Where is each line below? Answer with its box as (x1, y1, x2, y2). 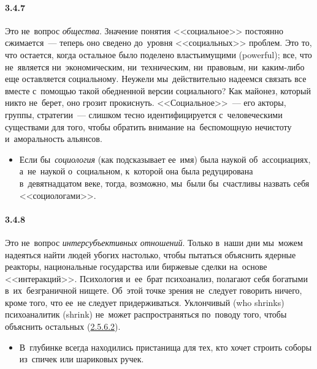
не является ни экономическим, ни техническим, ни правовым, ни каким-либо (5, 60, 305, 73)
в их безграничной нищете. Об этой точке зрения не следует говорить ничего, (5, 284, 302, 297)
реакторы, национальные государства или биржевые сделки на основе (5, 260, 267, 273)
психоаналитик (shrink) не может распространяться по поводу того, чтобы (5, 308, 287, 321)
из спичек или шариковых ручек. (19, 352, 144, 365)
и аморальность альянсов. (5, 132, 102, 145)
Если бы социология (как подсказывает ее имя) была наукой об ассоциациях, (19, 152, 311, 165)
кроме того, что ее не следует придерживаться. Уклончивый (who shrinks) (5, 296, 285, 308)
